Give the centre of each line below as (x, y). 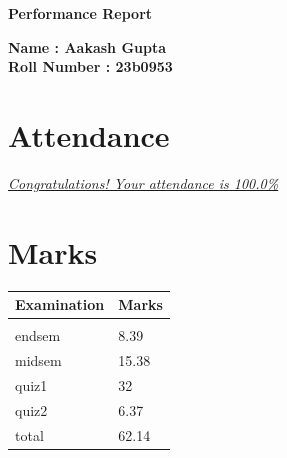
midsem (38, 360)
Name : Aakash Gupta (87, 46)
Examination (60, 304)
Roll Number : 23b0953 (90, 66)
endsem (38, 335)
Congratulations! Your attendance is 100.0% (143, 182)
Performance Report (80, 13)
